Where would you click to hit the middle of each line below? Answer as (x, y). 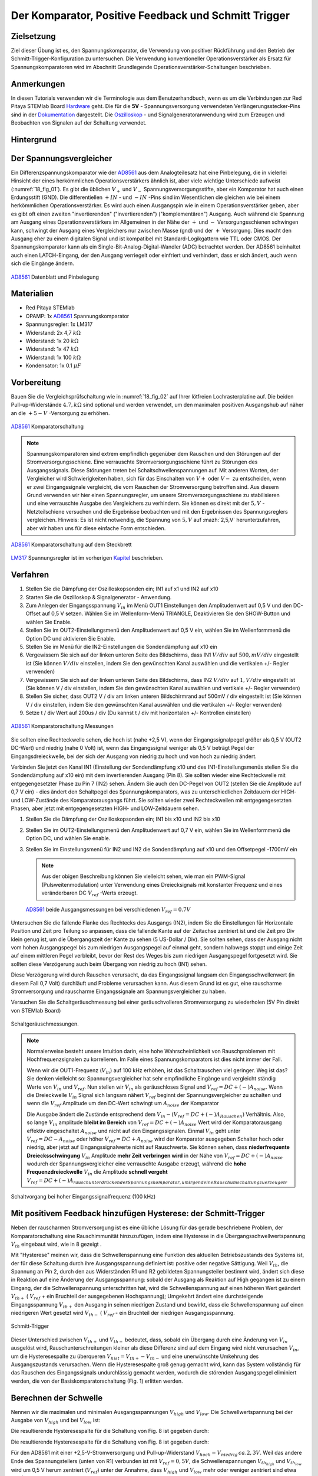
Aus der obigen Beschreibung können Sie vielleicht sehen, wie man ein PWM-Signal (143, 876)
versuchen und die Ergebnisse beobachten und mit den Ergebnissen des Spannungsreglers (177, 511)
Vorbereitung (36, 382)
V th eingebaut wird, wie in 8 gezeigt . (57, 1245)
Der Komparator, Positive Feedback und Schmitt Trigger (150, 15)
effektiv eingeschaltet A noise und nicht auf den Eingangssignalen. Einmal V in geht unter (134, 1132)
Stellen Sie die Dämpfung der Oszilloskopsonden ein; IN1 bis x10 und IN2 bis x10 (123, 819)
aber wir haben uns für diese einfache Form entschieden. (96, 528)
